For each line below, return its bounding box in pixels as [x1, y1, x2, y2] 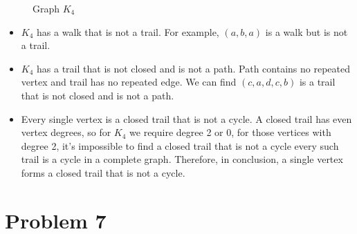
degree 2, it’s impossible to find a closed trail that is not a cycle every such [21, 138, 339, 153]
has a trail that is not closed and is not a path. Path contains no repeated [37, 61, 350, 75]
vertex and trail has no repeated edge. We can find [21, 75, 237, 89]
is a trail [299, 75, 336, 89]
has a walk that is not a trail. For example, [37, 24, 219, 39]
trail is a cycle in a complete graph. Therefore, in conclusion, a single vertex [21, 152, 343, 166]
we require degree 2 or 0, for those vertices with [129, 125, 331, 139]
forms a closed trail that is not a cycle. [21, 165, 185, 179]
